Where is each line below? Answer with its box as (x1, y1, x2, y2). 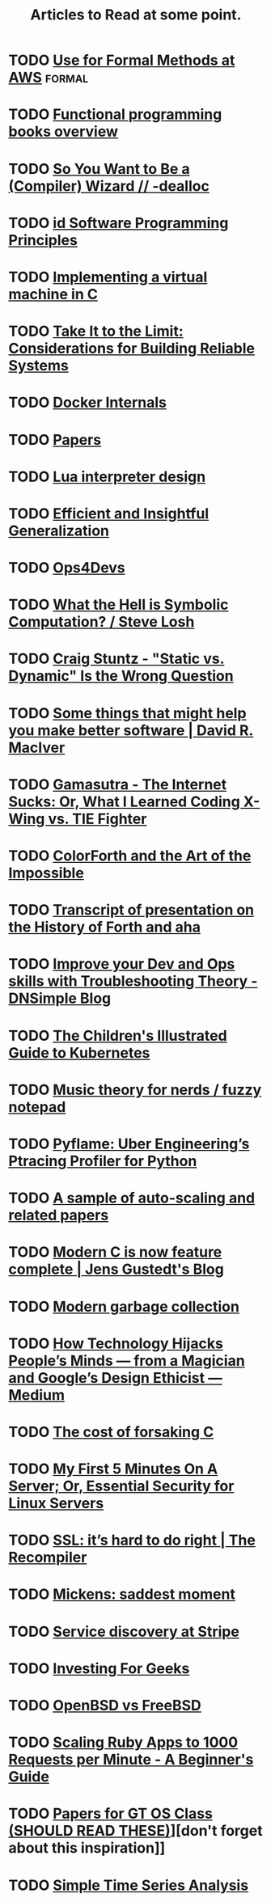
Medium (8, 1385, 65, 1404)
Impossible (8, 864, 85, 882)
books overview (8, 123, 119, 141)
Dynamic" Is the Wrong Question (8, 667, 234, 685)
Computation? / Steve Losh (8, 613, 195, 632)
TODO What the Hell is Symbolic (8, 596, 229, 614)
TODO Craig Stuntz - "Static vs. (8, 649, 225, 668)
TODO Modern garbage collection (8, 1297, 240, 1316)
